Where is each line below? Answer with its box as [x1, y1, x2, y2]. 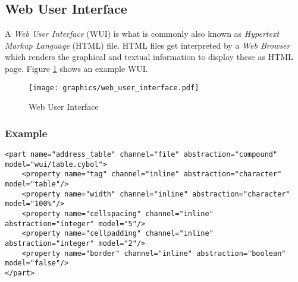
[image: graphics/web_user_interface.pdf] [29, 83, 199, 92]
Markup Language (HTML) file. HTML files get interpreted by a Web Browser [5, 39, 290, 51]
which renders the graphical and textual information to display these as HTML [5, 50, 293, 63]
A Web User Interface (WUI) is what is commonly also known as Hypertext [5, 27, 280, 40]
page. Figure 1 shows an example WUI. [5, 62, 148, 74]
